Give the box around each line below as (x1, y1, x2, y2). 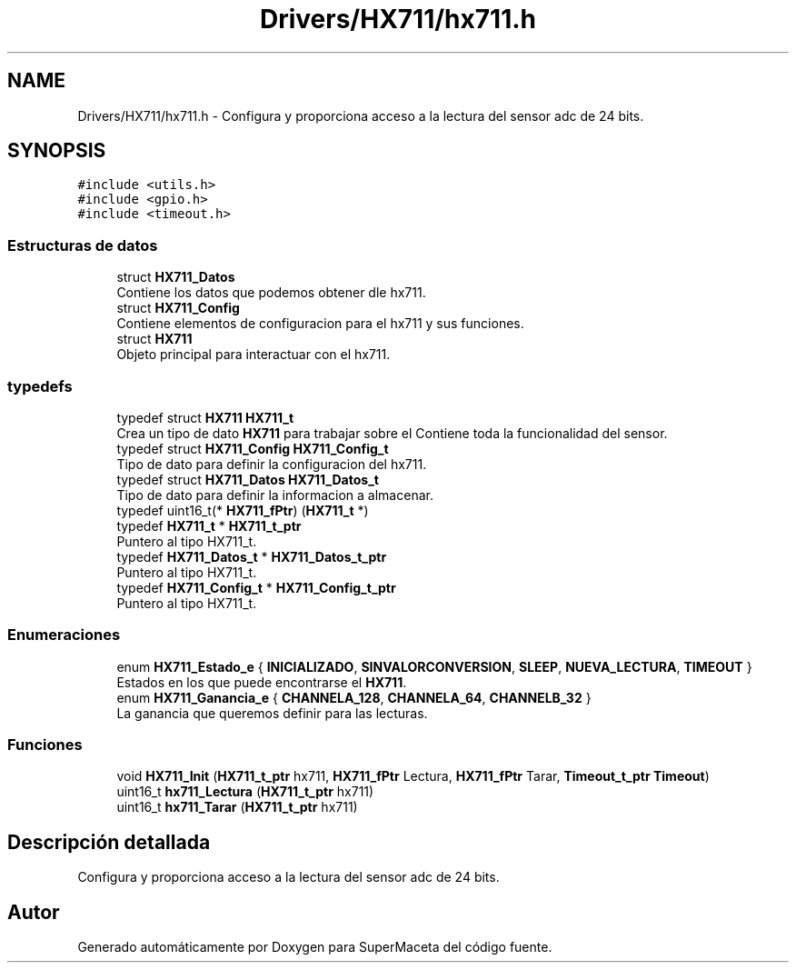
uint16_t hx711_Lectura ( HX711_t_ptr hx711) (116, 784, 374, 800)
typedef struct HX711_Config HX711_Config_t (116, 440, 389, 456)
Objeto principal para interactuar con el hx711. (116, 346, 391, 363)
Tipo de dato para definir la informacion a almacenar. (116, 486, 433, 503)
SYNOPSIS (7, 139, 106, 163)
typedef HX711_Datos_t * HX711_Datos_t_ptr (116, 548, 387, 565)
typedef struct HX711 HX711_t (116, 409, 294, 425)
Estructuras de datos (7, 235, 158, 255)
